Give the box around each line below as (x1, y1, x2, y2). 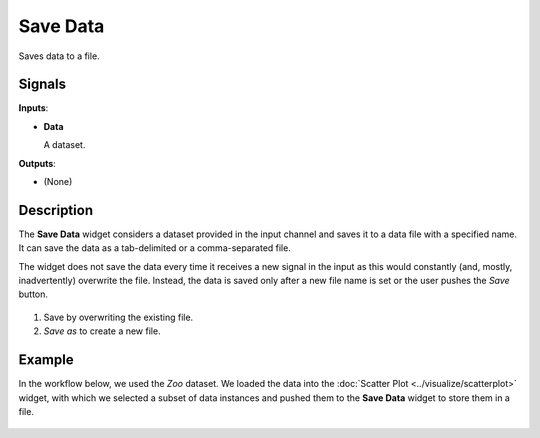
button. (18, 288, 49, 300)
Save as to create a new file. (43, 325, 161, 337)
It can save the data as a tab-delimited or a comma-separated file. (18, 242, 292, 254)
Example (18, 351, 74, 369)
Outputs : (18, 157, 57, 169)
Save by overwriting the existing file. (43, 311, 194, 323)
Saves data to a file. (18, 50, 100, 62)
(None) (43, 176, 73, 188)
